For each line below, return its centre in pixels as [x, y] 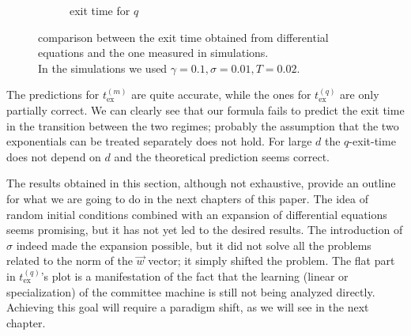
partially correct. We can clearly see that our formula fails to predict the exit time [205, 109]
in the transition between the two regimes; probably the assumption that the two [203, 125]
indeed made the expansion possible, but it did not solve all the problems [194, 245]
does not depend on [54, 156]
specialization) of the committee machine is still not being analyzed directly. [191, 291]
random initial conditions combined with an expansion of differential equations [197, 214]
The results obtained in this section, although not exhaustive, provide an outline [201, 183]
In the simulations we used [103, 68]
